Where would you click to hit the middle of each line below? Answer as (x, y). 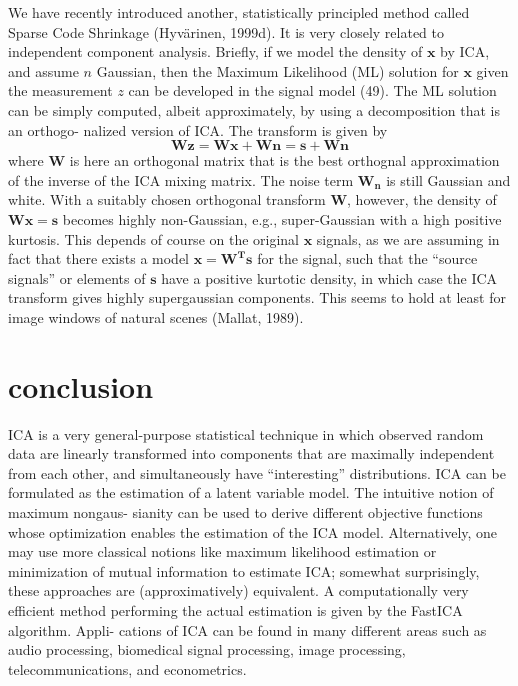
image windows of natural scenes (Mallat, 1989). (156, 316)
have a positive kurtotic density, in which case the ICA (329, 277)
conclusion (81, 385)
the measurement (60, 90)
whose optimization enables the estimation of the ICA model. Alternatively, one (253, 531)
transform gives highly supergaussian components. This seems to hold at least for (257, 297)
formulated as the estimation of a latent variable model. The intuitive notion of (251, 492)
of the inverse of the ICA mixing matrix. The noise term (181, 179)
